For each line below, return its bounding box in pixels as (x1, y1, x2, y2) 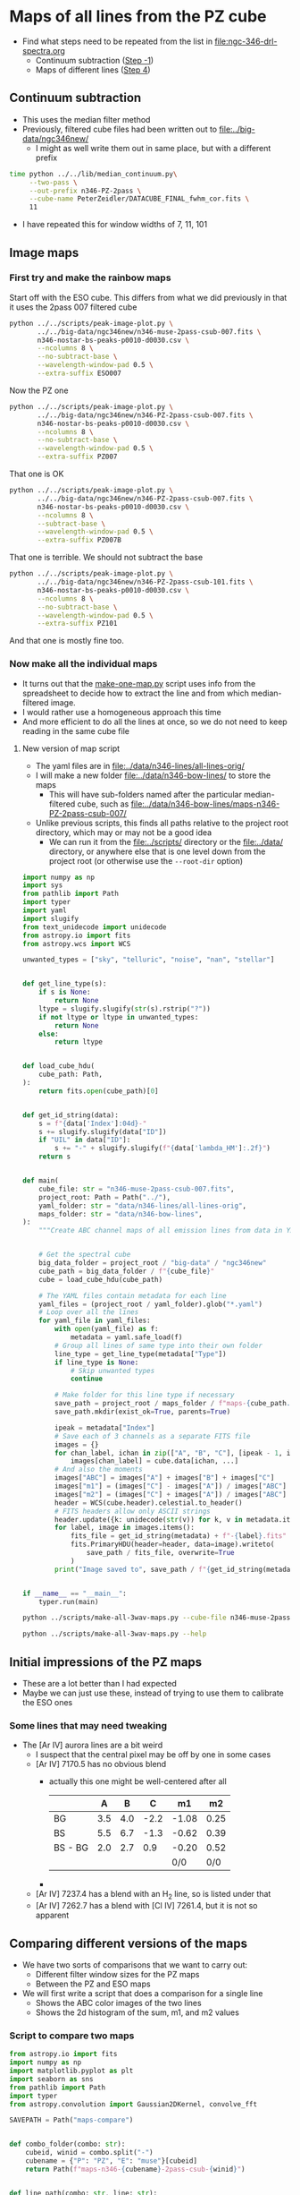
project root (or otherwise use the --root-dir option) (48, 855, 244, 866)
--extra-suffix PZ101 (37, 619, 118, 628)
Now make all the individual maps (9, 658, 158, 670)
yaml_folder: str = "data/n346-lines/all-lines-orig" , (38, 1201, 247, 1210)
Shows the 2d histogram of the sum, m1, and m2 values (35, 2007, 239, 2018)
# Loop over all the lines (38, 1308, 139, 1317)
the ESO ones (21, 1697, 73, 1708)
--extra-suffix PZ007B (37, 535, 122, 545)
